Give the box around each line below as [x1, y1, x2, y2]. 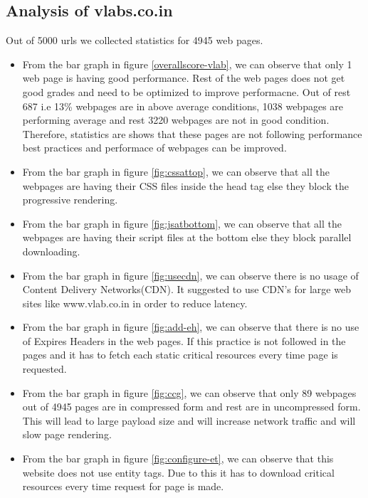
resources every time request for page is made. [22, 479, 224, 494]
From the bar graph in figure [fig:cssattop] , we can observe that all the [22, 164, 330, 179]
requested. [22, 361, 67, 376]
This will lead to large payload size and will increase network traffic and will [22, 413, 356, 428]
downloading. [22, 243, 80, 258]
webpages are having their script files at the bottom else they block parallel [22, 230, 352, 245]
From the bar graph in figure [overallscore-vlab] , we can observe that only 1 [22, 56, 352, 71]
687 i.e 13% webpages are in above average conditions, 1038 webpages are [22, 98, 344, 113]
